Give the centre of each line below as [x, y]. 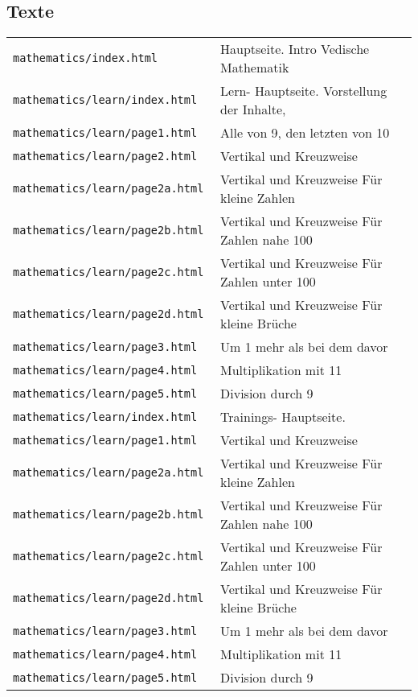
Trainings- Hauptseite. [283, 417]
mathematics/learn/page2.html [105, 156]
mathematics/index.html [86, 58]
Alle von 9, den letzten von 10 [305, 133]
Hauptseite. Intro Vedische [295, 49]
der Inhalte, [253, 109]
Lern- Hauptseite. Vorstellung [304, 91]
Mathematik [255, 68]
